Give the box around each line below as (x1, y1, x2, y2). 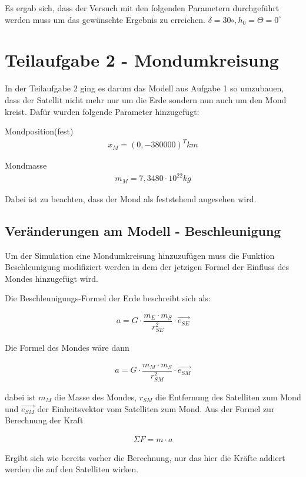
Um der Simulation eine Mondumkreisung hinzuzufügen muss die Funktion (5, 249, 275, 261)
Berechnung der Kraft (5, 414, 84, 426)
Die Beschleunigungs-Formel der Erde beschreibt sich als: (5, 292, 211, 304)
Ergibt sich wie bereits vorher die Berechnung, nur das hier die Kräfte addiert (5, 451, 285, 463)
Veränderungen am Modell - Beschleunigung (5, 221, 281, 239)
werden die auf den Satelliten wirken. (5, 463, 139, 475)
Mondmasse (5, 159, 47, 172)
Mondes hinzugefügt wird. (5, 272, 98, 284)
